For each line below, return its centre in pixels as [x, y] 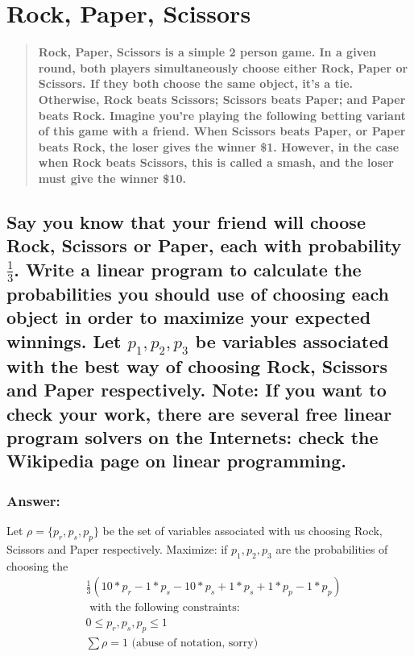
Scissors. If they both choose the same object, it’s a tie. [195, 83]
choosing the [37, 565]
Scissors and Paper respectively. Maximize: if [117, 548]
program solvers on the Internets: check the [193, 437]
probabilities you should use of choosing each [198, 293]
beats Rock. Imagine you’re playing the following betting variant [222, 115]
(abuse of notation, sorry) [195, 644]
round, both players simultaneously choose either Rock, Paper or [223, 67]
